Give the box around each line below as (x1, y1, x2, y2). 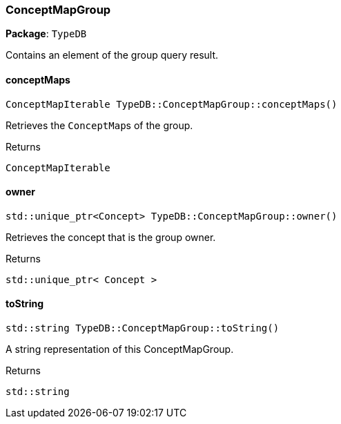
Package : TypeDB (6, 28, 87, 40)
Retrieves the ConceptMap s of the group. (6, 119, 193, 131)
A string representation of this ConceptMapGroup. (6, 343, 234, 356)
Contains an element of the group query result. (6, 49, 219, 61)
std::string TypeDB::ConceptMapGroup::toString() (6, 322, 280, 334)
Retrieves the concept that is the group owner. (6, 231, 216, 243)
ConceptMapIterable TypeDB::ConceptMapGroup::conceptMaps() (6, 98, 338, 110)
